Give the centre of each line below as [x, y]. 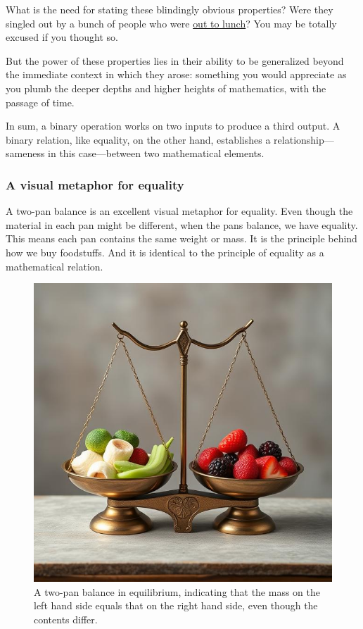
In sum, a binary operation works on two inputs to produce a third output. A [173, 126]
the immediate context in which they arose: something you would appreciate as [176, 74]
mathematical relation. [55, 266]
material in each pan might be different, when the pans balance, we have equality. [182, 224]
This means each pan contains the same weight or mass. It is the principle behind [181, 238]
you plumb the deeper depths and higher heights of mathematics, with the [166, 88]
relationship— [304, 139]
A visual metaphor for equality [95, 184]
